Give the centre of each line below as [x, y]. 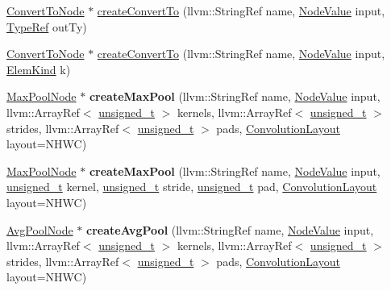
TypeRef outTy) [47, 26]
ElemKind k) [39, 69]
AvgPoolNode [40, 229]
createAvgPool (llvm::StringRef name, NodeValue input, [230, 229]
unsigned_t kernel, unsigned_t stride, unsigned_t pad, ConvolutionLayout [192, 187]
